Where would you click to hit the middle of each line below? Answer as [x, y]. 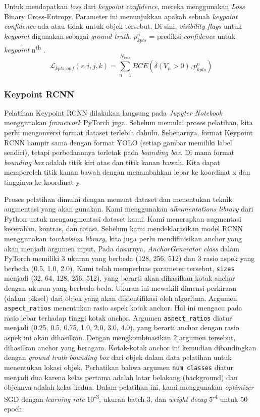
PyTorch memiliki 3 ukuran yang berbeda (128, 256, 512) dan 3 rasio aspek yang [129, 258]
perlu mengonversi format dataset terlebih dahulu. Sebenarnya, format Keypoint [128, 132]
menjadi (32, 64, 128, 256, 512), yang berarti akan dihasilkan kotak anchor [120, 278]
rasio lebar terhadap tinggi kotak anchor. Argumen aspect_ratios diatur [118, 317]
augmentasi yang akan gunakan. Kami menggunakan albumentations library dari [129, 209]
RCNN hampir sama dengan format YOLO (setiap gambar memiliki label [118, 142]
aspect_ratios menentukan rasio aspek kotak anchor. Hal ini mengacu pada [123, 308]
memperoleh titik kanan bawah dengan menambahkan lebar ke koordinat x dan [127, 172]
